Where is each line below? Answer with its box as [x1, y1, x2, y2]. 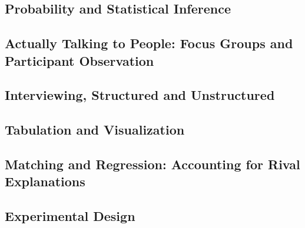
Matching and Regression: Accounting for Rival [5, 155, 300, 173]
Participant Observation [5, 51, 154, 69]
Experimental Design [5, 207, 135, 225]
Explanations [5, 172, 85, 190]
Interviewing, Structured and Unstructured [5, 86, 275, 104]
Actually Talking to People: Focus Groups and [5, 34, 293, 52]
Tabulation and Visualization [5, 120, 185, 139]
